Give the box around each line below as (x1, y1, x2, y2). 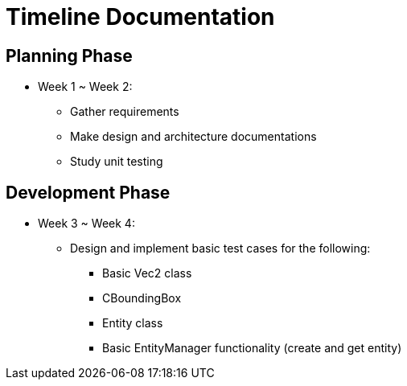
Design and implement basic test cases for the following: (70, 241, 371, 256)
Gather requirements (70, 105, 179, 119)
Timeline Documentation (6, 3, 275, 31)
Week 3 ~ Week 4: (38, 216, 135, 231)
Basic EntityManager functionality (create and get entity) (102, 341, 402, 355)
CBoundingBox (102, 291, 182, 306)
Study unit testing (70, 154, 163, 169)
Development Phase (6, 182, 171, 203)
